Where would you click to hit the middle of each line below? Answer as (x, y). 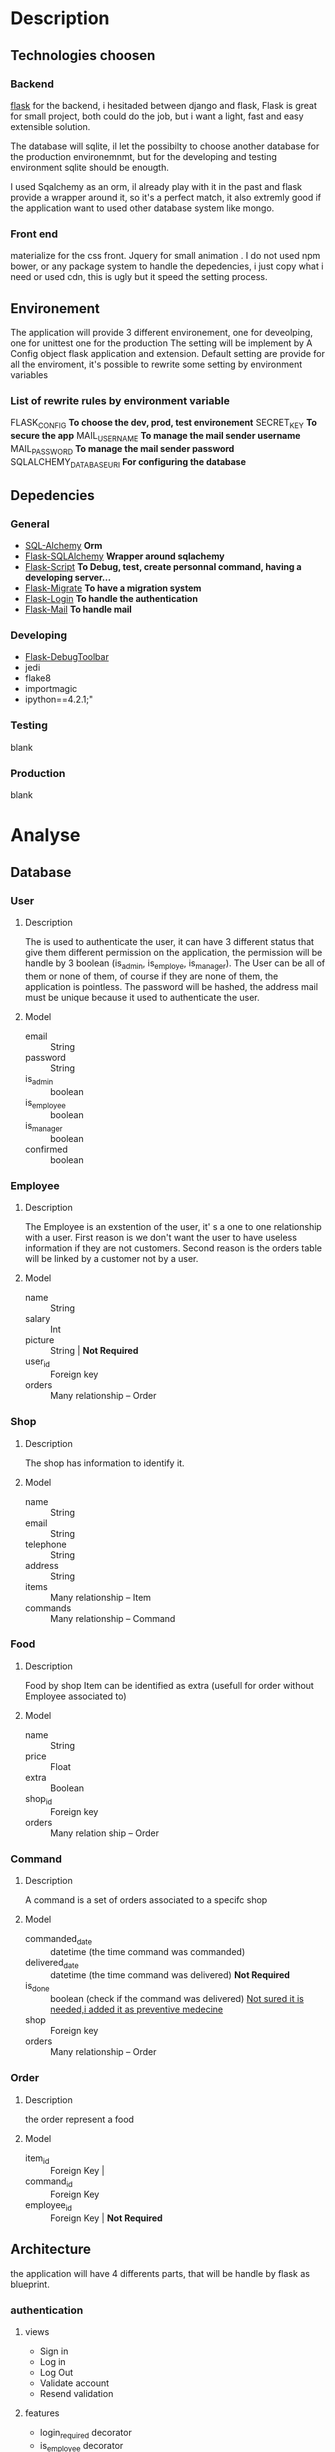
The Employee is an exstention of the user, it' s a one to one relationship (173, 1227)
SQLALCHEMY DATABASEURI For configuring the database (128, 462)
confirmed (46, 1149)
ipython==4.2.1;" (59, 699)
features (42, 2413)
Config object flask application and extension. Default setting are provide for (168, 353)
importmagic (51, 689)
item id (37, 2159)
